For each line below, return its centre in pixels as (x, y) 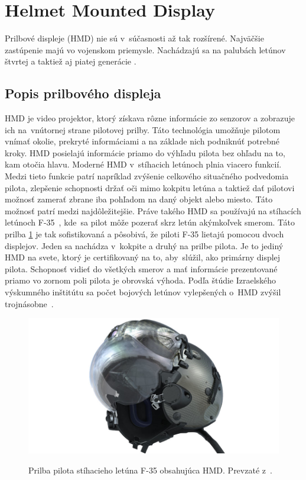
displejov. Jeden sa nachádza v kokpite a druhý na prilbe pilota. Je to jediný (144, 245)
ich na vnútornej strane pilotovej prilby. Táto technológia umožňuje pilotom (143, 129)
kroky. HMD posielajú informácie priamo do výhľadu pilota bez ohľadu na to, (145, 152)
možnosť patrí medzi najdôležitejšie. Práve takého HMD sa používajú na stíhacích (153, 210)
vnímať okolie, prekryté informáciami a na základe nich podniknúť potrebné (142, 141)
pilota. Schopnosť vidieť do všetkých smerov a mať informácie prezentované (141, 268)
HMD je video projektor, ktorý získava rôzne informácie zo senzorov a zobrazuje (150, 118)
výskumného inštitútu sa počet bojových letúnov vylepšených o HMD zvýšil (143, 292)
